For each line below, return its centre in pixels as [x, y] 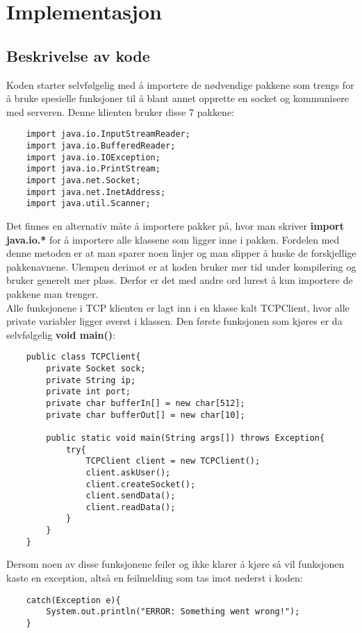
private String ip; [91, 380]
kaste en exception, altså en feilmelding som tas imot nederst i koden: [155, 578]
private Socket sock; [96, 368]
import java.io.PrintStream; [93, 169]
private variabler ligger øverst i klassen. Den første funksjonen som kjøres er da [174, 321]
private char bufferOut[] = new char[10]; [146, 415]
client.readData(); [131, 507]
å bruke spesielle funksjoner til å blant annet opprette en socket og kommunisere [178, 98]
